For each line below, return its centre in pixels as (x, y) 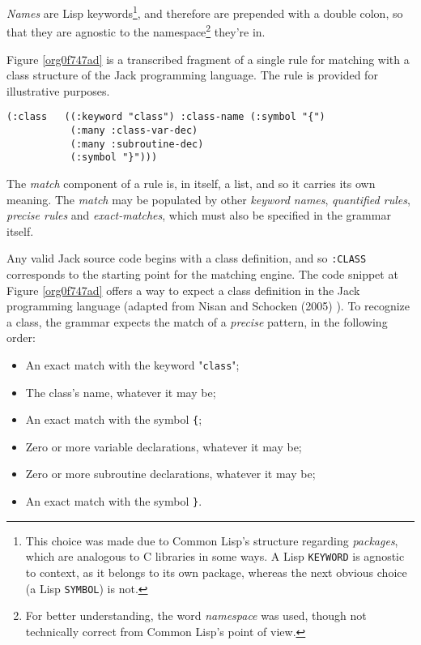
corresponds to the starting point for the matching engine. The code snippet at (202, 273)
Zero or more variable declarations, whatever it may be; (164, 446)
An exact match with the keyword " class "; (132, 364)
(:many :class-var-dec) (134, 130)
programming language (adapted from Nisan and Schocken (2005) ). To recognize (208, 306)
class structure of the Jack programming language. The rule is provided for (192, 75)
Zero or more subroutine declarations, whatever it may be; (170, 474)
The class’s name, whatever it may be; (121, 392)
